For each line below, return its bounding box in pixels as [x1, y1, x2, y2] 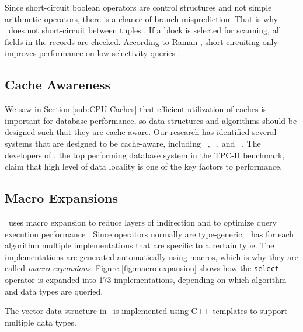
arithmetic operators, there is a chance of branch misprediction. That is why [5, 12, 278, 25]
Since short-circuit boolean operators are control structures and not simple [5, 1, 272, 13]
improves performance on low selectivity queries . [5, 47, 180, 59]
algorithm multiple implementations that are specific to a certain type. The [5, 239, 274, 251]
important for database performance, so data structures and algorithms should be [5, 114, 297, 126]
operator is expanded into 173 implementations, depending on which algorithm [5, 273, 287, 285]
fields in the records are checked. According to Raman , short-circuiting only [5, 35, 278, 47]
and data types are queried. [5, 285, 103, 297]
